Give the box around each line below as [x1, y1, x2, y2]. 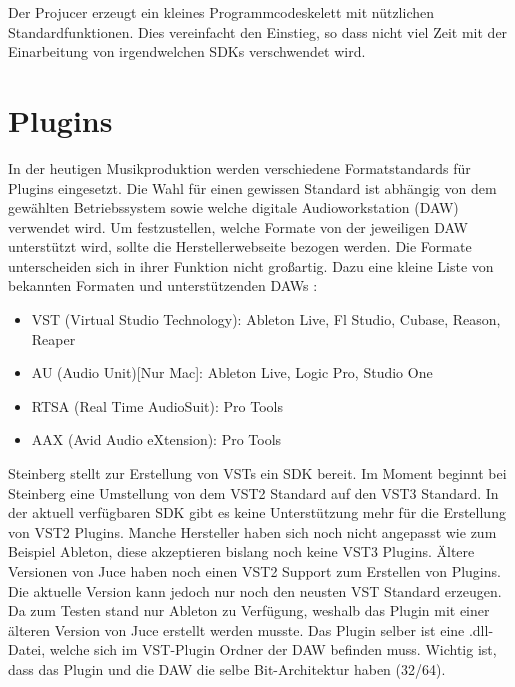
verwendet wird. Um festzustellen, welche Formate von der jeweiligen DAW [8, 216, 468, 237]
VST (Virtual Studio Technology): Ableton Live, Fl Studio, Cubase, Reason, [31, 309, 501, 330]
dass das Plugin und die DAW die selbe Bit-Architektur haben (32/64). [8, 658, 446, 679]
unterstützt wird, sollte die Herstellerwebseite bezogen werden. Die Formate [8, 236, 472, 257]
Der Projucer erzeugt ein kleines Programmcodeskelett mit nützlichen [8, 2, 435, 22]
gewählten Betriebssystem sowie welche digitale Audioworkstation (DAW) [8, 197, 459, 218]
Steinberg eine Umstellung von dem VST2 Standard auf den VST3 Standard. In [8, 482, 499, 503]
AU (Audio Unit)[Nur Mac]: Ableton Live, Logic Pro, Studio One [31, 362, 433, 383]
